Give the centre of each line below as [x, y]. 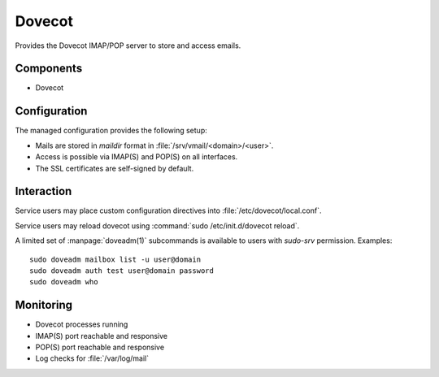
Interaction [43, 191]
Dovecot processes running [82, 324]
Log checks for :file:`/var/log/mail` [92, 358]
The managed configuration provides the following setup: [111, 131]
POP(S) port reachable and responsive [100, 347]
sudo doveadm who [64, 282]
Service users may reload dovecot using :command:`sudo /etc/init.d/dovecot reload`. [157, 225]
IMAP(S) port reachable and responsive [102, 336]
